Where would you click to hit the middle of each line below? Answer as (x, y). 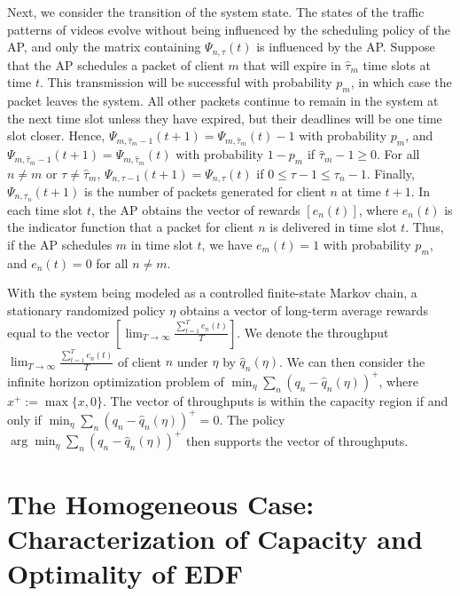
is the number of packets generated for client (205, 191)
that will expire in (292, 64)
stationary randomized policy (86, 310)
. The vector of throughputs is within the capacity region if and (276, 400)
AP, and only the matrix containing (104, 47)
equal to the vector (58, 332)
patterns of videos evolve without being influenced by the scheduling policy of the (229, 29)
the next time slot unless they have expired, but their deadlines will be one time (225, 118)
